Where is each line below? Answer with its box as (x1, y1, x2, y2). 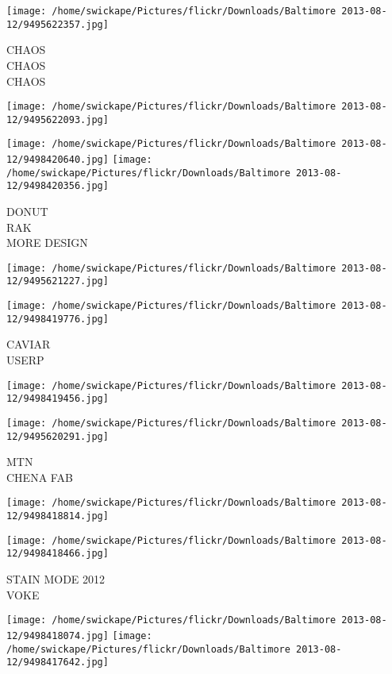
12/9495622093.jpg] (6, 114, 109, 125)
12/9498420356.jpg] (6, 180, 109, 192)
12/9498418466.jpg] (6, 548, 109, 560)
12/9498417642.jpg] (6, 657, 109, 668)
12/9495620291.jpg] (6, 430, 109, 442)
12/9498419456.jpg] (6, 393, 109, 405)
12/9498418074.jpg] (6, 630, 109, 641)
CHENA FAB (6, 468, 73, 485)
